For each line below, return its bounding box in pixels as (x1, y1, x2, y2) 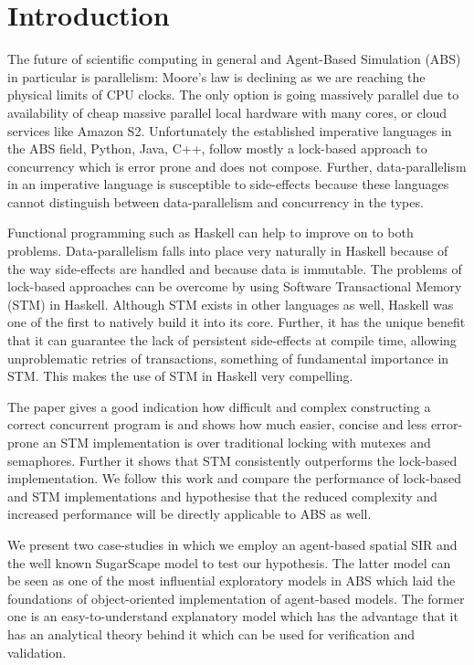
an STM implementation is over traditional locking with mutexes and (42, 433, 431, 451)
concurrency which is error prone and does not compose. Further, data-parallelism (7, 156, 467, 175)
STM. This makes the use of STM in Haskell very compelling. (7, 366, 353, 385)
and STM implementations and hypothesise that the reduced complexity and (7, 486, 437, 505)
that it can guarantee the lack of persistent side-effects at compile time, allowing (7, 331, 457, 350)
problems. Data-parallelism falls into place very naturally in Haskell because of (7, 241, 448, 260)
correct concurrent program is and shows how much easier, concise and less (7, 415, 427, 434)
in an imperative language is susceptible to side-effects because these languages (7, 174, 449, 194)
